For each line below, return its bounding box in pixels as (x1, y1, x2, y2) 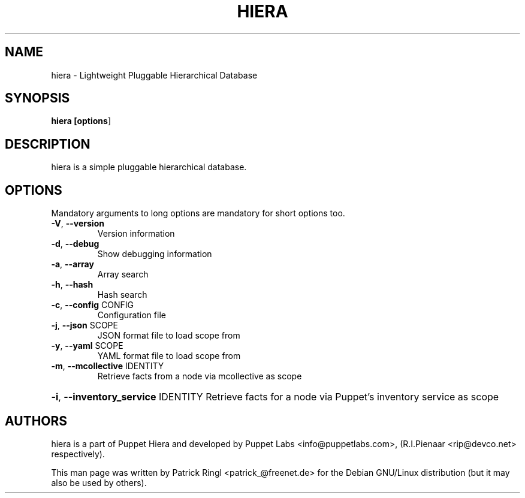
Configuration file (97, 310, 166, 321)
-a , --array (51, 259, 94, 270)
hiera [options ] (51, 116, 111, 126)
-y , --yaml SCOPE (51, 340, 123, 351)
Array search (97, 269, 149, 280)
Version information (97, 228, 175, 239)
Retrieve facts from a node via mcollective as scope (97, 371, 302, 382)
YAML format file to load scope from (97, 351, 241, 361)
